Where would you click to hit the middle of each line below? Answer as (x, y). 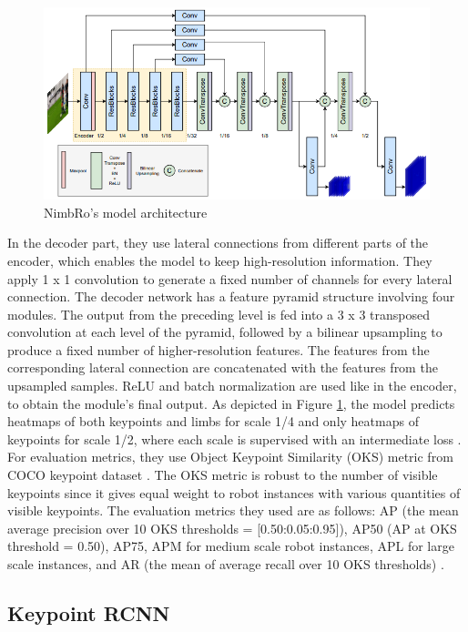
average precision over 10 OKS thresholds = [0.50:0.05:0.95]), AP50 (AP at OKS (232, 528)
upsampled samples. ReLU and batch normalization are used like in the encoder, (232, 386)
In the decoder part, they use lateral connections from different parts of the (218, 243)
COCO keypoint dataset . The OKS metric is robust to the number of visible (223, 475)
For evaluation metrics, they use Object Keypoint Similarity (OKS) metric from (230, 457)
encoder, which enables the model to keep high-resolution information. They (220, 260)
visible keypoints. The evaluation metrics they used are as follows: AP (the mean (233, 510)
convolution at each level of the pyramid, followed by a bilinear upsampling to (225, 332)
